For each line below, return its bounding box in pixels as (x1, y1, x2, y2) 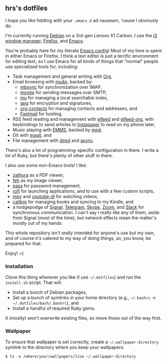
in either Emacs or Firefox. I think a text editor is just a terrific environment (5, 53, 158, 59)
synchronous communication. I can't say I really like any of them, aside (12, 209, 159, 215)
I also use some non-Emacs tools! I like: (5, 162, 87, 168)
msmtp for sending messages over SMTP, (20, 89, 107, 95)
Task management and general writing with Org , (12, 73, 113, 79)
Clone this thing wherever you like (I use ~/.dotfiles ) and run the (5, 274, 141, 281)
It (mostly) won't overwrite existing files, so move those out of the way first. (5, 315, 162, 321)
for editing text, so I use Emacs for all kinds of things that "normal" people (5, 58, 158, 64)
